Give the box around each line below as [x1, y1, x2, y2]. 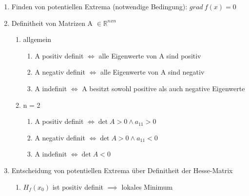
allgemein [23, 34, 52, 44]
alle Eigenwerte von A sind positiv [98, 50, 201, 60]
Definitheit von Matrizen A [11, 18, 93, 28]
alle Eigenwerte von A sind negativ [100, 67, 205, 77]
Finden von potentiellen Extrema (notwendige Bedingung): [11, 1, 188, 11]
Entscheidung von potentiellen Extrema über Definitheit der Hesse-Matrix [11, 165, 233, 175]
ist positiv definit [52, 181, 104, 192]
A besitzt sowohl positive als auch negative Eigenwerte [82, 83, 245, 93]
